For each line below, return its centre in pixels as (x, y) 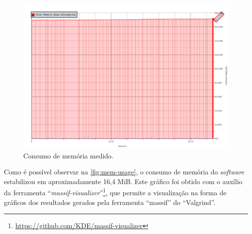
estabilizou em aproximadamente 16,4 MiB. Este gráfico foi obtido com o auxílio (123, 181)
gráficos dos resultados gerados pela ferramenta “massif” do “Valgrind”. (110, 202)
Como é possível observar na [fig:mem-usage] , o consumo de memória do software (124, 172)
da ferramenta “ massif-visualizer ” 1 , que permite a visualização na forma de (115, 192)
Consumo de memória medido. (68, 155)
